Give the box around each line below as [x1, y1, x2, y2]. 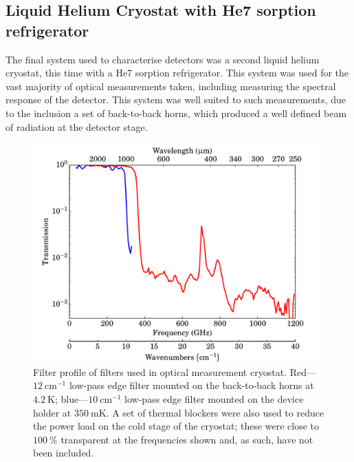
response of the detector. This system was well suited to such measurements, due [5, 92, 346, 107]
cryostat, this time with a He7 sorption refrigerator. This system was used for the [5, 65, 349, 80]
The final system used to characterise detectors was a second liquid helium [5, 52, 320, 66]
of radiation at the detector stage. [5, 119, 148, 134]
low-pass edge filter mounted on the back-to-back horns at [69, 378, 314, 392]
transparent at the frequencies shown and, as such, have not [60, 432, 313, 446]
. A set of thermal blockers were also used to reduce [106, 405, 324, 419]
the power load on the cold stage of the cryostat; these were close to [33, 419, 320, 433]
